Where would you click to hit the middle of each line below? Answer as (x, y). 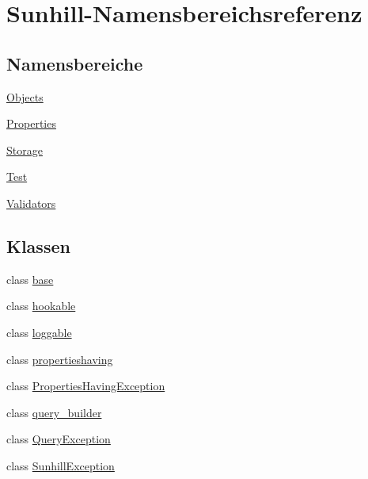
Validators (31, 203)
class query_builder (54, 412)
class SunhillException (61, 465)
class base (30, 279)
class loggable (39, 332)
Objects (25, 96)
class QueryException (59, 439)
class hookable (41, 306)
